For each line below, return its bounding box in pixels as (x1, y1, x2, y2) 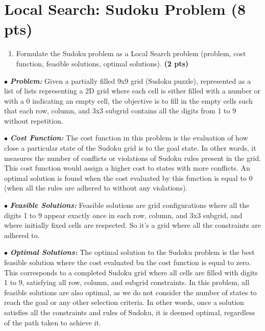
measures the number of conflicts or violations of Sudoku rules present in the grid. (4, 152, 261, 163)
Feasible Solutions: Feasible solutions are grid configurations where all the (10, 200, 250, 210)
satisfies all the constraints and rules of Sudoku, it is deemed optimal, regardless (4, 306, 255, 317)
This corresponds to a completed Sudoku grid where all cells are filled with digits (4, 267, 258, 277)
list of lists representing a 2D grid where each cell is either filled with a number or (4, 85, 261, 96)
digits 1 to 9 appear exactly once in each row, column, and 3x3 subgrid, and (4, 209, 243, 220)
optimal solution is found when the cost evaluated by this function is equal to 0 (4, 172, 253, 183)
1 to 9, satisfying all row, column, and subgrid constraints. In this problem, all (4, 277, 250, 288)
